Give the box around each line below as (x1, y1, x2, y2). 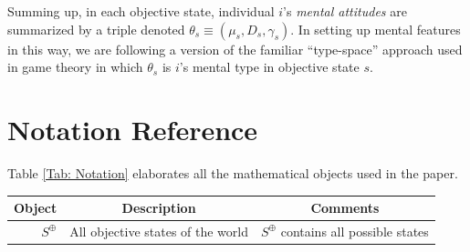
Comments (310, 198, 380, 217)
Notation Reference (7, 110, 258, 147)
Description (121, 198, 196, 217)
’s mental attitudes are (283, 2, 407, 20)
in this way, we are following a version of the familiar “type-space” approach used (7, 39, 463, 58)
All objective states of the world (69, 221, 248, 240)
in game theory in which (7, 57, 143, 76)
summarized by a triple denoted (7, 19, 185, 38)
